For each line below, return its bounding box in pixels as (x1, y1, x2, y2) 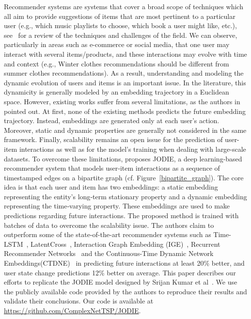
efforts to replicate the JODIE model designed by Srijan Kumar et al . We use (4, 277, 237, 287)
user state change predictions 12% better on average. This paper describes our (4, 267, 236, 277)
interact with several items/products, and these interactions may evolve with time (4, 48, 247, 59)
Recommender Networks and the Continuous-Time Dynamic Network (4, 248, 214, 258)
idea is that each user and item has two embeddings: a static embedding (4, 182, 218, 192)
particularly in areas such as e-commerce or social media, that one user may (4, 39, 230, 49)
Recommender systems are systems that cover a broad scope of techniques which (4, 1, 243, 11)
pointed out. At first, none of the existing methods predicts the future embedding (4, 106, 246, 116)
